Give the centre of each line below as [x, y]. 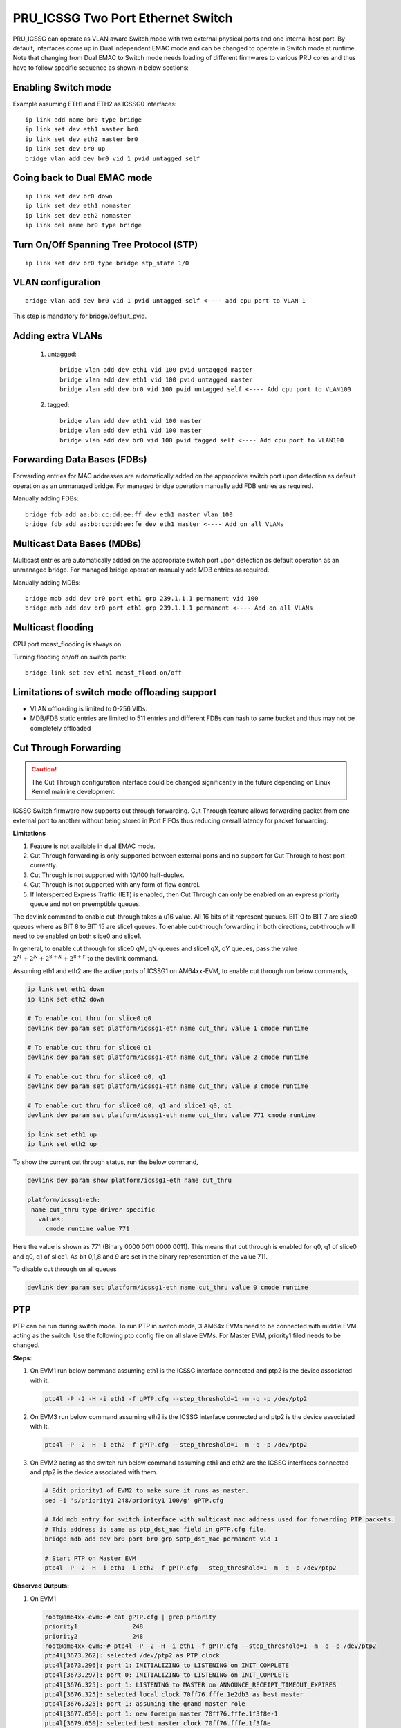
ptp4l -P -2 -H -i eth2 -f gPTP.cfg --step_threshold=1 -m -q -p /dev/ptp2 [176, 1444]
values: [51, 1219]
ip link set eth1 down [66, 989]
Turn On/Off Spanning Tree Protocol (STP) [105, 244]
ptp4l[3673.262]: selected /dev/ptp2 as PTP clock [132, 1656]
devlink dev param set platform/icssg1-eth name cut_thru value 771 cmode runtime [171, 1115]
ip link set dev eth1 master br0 [82, 129]
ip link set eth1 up [62, 1135]
